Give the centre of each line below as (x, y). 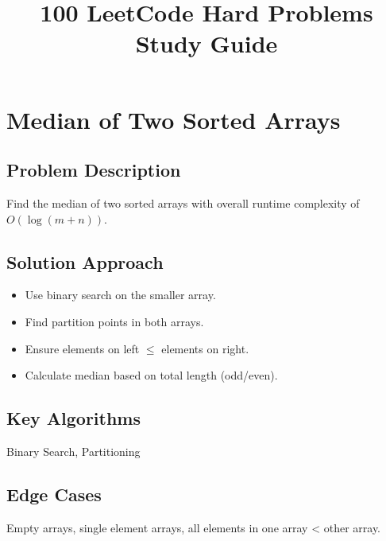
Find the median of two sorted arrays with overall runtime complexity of (183, 202)
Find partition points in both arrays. (114, 321)
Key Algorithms (73, 418)
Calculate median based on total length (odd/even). (151, 375)
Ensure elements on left (82, 348)
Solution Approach (85, 261)
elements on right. (205, 348)
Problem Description (94, 170)
